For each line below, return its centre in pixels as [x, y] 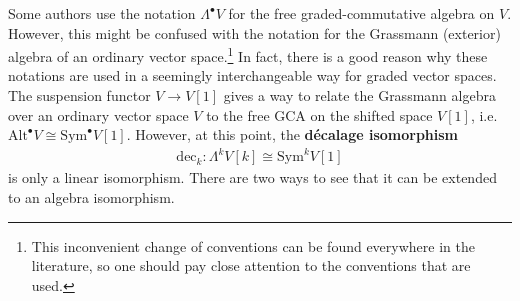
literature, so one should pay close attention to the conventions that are [251, 265]
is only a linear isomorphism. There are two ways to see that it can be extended [252, 177]
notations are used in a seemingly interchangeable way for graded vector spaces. [252, 75]
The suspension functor [79, 95]
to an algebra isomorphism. [91, 196]
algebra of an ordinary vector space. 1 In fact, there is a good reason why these [248, 54]
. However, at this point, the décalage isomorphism [292, 134]
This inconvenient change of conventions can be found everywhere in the [253, 245]
